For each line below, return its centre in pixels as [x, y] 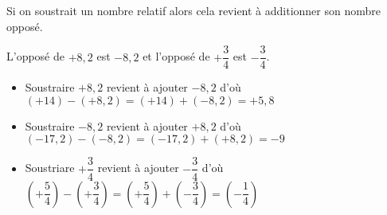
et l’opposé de [176, 56]
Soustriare [50, 168]
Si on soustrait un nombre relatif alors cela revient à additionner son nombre [193, 10]
